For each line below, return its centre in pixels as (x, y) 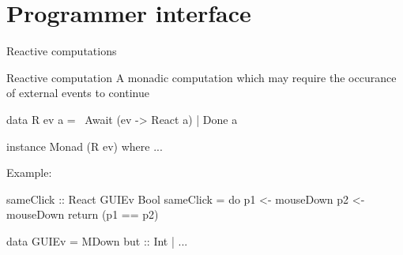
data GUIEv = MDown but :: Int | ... (97, 240)
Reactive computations (62, 51)
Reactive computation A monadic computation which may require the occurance (201, 77)
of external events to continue (78, 93)
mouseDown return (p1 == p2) (83, 214)
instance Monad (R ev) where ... (85, 146)
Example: (29, 172)
